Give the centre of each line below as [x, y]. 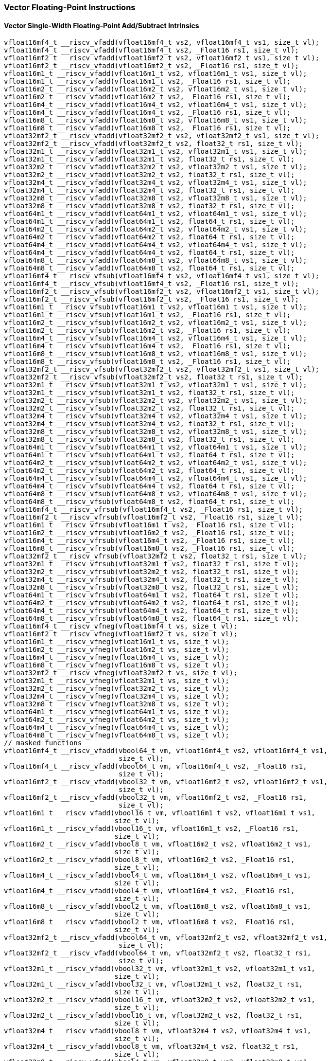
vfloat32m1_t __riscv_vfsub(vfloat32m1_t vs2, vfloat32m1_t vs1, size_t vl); [156, 385]
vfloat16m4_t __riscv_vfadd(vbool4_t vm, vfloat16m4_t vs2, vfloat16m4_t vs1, [158, 875]
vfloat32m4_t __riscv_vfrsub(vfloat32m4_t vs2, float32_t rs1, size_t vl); [151, 580]
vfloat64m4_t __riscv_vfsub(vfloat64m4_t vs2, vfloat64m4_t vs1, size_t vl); [156, 478]
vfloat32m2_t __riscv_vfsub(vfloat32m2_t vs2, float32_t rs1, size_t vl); [149, 408]
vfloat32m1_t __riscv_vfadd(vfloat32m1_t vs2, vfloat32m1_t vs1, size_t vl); [156, 152]
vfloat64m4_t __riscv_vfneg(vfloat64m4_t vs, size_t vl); [117, 728]
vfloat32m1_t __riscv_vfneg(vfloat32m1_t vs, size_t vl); [117, 681]
